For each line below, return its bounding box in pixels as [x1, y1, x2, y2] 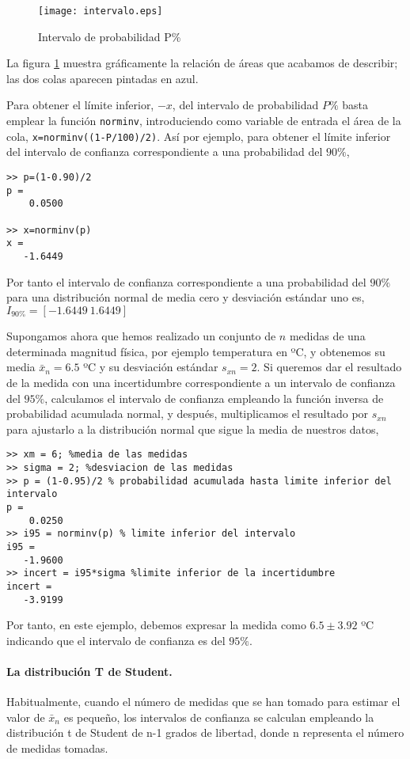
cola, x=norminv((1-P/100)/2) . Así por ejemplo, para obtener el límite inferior [6, 127, 391, 144]
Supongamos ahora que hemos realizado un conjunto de [6, 328, 276, 344]
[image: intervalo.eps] [38, 6, 163, 17]
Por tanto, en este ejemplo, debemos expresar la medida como [6, 617, 306, 633]
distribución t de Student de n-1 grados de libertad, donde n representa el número [6, 724, 404, 741]
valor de [6, 708, 45, 725]
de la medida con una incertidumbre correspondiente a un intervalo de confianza [6, 374, 396, 390]
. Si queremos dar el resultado [256, 359, 402, 375]
